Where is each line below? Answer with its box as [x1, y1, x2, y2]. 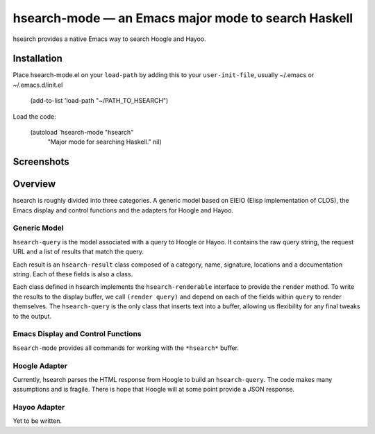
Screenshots [12, 156, 69, 168]
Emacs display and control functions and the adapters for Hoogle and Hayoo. [12, 206, 234, 215]
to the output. [12, 312, 52, 320]
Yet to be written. [12, 417, 62, 425]
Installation [12, 53, 62, 65]
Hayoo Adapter [12, 403, 65, 412]
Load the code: [12, 112, 56, 121]
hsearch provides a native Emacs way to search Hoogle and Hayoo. [12, 35, 206, 43]
